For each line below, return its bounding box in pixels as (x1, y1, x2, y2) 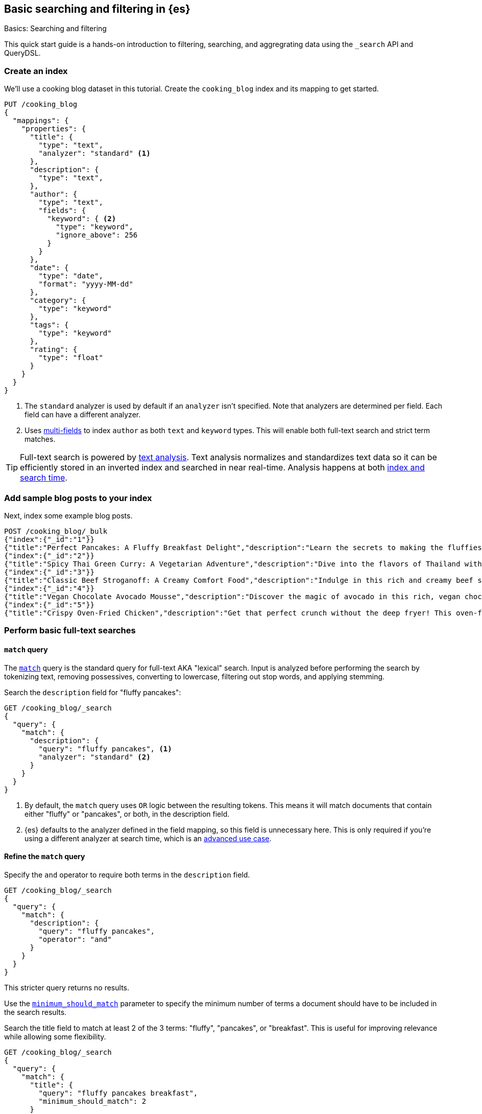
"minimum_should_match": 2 (38, 1097, 147, 1105)
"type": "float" (38, 353, 103, 362)
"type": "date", (38, 272, 103, 280)
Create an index (4, 65, 68, 76)
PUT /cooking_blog (4, 100, 78, 109)
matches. (25, 435, 56, 444)
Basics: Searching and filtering (4, 24, 107, 33)
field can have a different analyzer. (25, 410, 141, 419)
